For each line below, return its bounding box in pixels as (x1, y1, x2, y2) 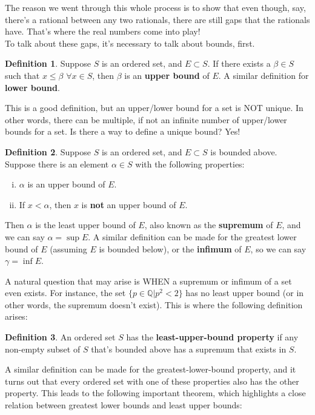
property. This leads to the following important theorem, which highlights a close (5, 386, 306, 399)
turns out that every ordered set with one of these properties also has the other (5, 374, 299, 387)
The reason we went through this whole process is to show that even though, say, (5, 1, 306, 13)
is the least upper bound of (35, 218, 136, 231)
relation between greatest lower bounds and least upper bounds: (5, 399, 242, 411)
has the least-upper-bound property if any (126, 331, 299, 343)
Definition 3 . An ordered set (5, 331, 116, 343)
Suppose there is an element (5, 157, 109, 170)
